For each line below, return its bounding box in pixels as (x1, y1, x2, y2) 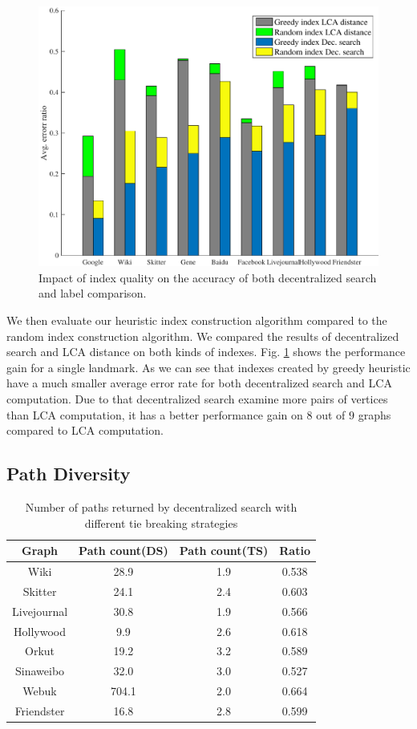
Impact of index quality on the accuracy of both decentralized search (38, 269, 377, 286)
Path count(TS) (179, 542, 269, 559)
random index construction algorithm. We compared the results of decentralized (6, 327, 399, 344)
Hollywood (14, 622, 67, 639)
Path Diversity (6, 461, 131, 486)
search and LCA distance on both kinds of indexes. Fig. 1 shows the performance (6, 343, 406, 360)
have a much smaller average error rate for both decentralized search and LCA (6, 375, 392, 391)
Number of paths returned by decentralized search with (25, 498, 298, 515)
